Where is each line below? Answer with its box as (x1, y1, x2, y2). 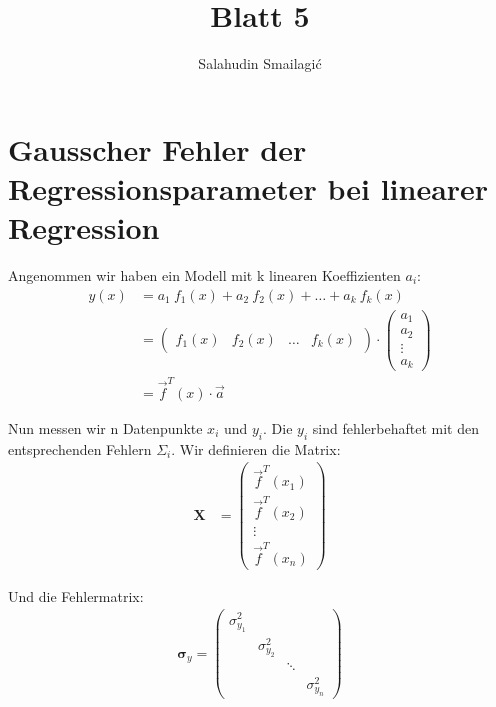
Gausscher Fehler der (8, 128, 307, 169)
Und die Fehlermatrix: (8, 585, 144, 606)
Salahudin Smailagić (198, 53, 322, 74)
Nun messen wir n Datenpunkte (8, 418, 203, 438)
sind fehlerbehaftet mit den (312, 418, 479, 438)
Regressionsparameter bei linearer (8, 167, 489, 208)
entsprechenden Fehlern (8, 438, 152, 459)
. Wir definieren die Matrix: (171, 438, 341, 459)
